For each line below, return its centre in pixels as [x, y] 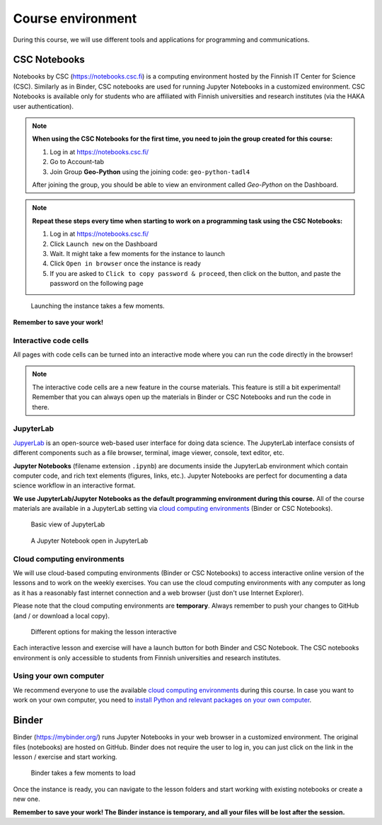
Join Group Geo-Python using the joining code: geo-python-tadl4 [150, 172]
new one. [27, 799]
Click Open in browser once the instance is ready [126, 264]
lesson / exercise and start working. [65, 756]
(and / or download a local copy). [61, 616]
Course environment [75, 18]
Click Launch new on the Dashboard [104, 243]
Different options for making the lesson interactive [104, 631]
